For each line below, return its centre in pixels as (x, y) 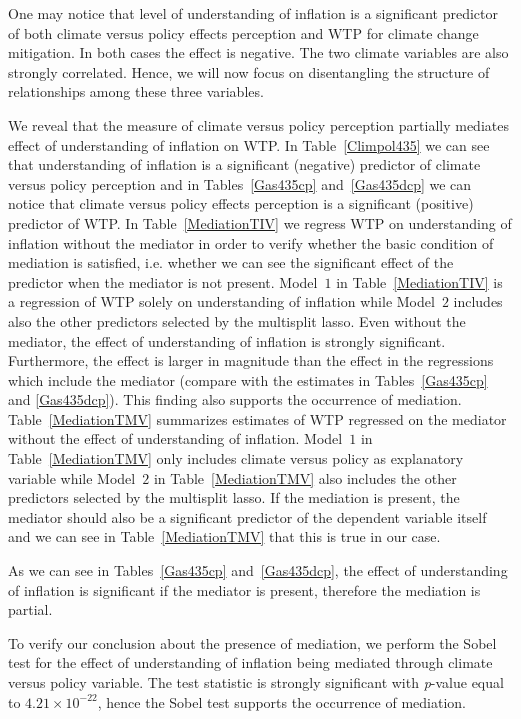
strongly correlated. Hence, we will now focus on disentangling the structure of (249, 71)
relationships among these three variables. (136, 91)
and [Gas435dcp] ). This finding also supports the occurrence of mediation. (235, 399)
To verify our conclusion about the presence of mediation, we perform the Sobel (252, 642)
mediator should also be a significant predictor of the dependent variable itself (247, 516)
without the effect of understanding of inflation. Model (175, 438)
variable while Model (72, 477)
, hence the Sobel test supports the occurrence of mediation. (282, 701)
